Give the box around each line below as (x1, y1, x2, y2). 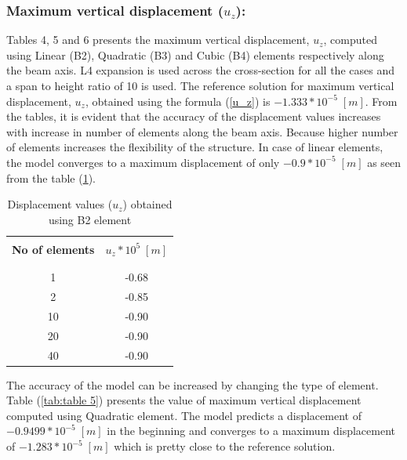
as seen (367, 154, 402, 170)
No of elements (12, 241, 95, 257)
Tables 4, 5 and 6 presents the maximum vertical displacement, (6, 31, 310, 48)
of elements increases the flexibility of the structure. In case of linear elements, (6, 139, 383, 155)
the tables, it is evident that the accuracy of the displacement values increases (6, 108, 381, 125)
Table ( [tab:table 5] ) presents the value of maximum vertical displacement (6, 392, 362, 408)
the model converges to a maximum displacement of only (6, 154, 280, 170)
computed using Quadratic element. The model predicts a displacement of (6, 407, 362, 423)
